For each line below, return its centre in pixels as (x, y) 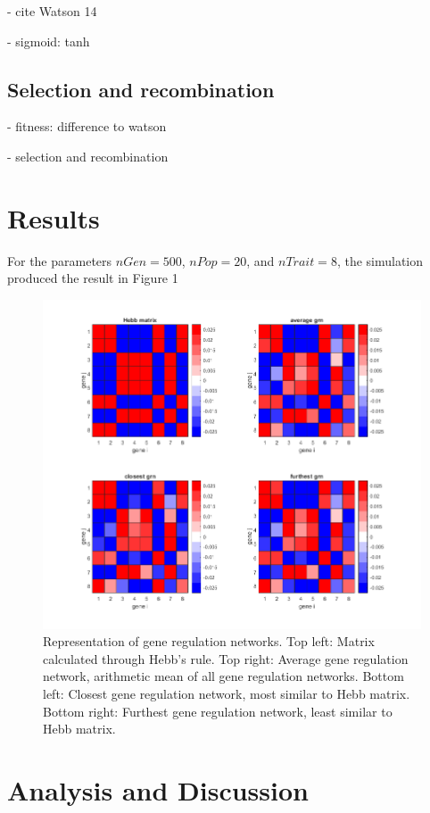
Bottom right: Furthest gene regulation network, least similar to (218, 711)
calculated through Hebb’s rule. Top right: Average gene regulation (226, 658)
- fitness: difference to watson (87, 126)
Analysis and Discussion (158, 789)
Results (54, 217)
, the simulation (380, 260)
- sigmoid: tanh (49, 41)
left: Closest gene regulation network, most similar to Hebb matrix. (227, 693)
